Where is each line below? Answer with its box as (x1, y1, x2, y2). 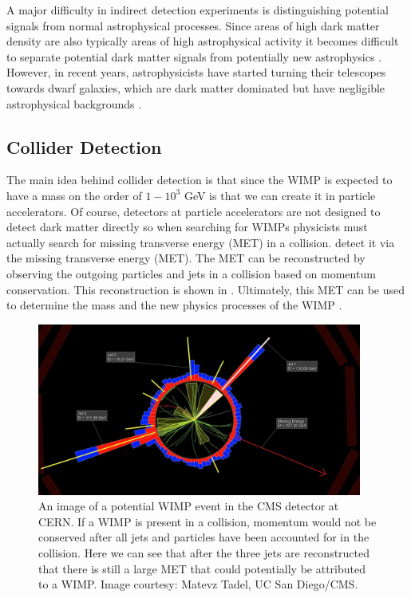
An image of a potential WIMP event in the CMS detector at (38, 498, 339, 514)
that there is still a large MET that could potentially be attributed (38, 560, 366, 576)
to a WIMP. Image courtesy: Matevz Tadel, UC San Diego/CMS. (38, 576, 358, 592)
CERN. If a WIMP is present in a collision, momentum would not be (38, 513, 377, 529)
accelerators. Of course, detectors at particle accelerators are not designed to (6, 203, 381, 219)
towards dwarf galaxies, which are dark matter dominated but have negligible (6, 79, 385, 96)
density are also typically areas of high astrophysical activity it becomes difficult (6, 33, 399, 49)
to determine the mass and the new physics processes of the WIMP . (6, 297, 342, 313)
